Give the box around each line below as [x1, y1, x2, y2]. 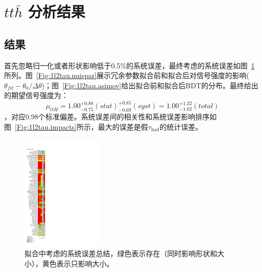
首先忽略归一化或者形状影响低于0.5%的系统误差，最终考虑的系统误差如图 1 [4, 60, 255, 70]
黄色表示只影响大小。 [42, 258, 114, 268]
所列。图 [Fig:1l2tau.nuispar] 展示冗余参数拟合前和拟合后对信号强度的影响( [4, 70, 250, 81]
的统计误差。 [159, 121, 202, 132]
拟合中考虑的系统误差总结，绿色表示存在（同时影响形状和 [24, 248, 217, 258]
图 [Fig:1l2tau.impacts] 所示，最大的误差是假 [4, 121, 148, 132]
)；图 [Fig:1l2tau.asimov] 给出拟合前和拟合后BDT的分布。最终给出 [41, 80, 258, 90]
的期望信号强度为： [4, 90, 68, 101]
